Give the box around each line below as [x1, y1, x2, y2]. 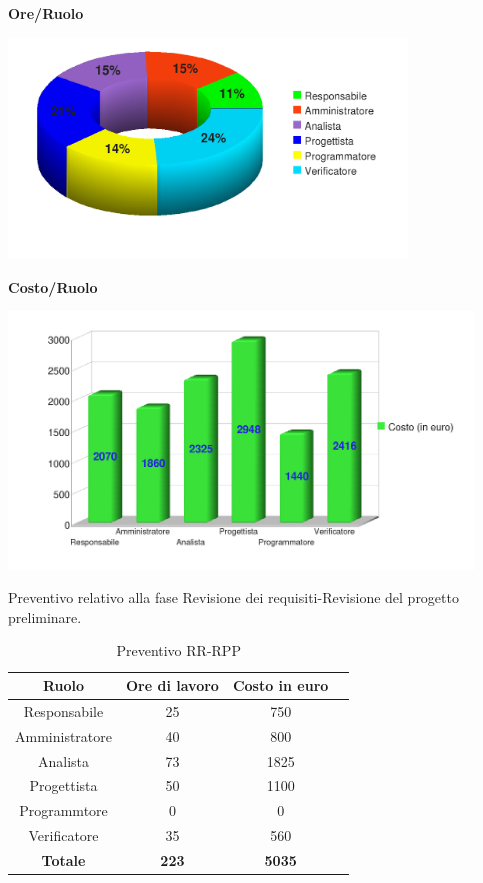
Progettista [29, 775, 98, 796]
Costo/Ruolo [8, 276, 98, 297]
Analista [37, 750, 90, 771]
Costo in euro [232, 675, 329, 696]
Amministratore [15, 725, 112, 746]
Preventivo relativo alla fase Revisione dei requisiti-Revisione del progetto [8, 587, 459, 608]
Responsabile [23, 700, 104, 721]
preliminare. [8, 606, 82, 627]
